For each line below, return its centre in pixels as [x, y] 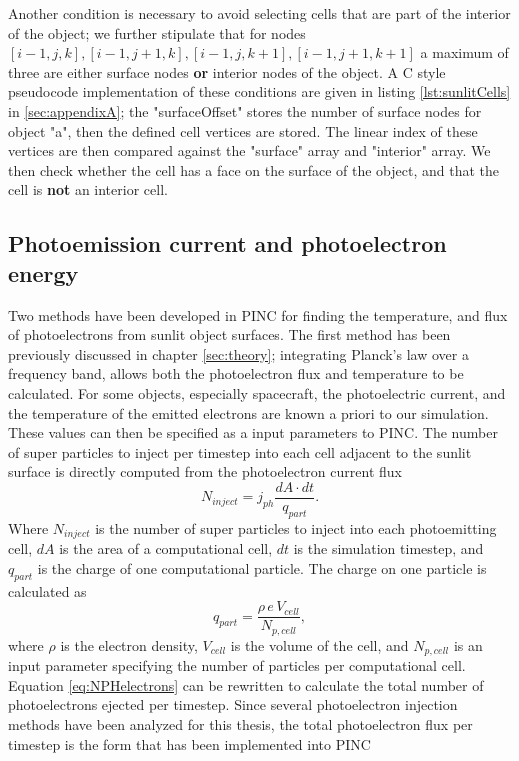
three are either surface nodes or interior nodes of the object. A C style [227, 71]
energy [43, 272]
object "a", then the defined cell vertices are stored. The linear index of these [243, 130]
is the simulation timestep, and [388, 548]
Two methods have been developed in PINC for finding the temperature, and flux [258, 314]
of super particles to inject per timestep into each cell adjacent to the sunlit [240, 451]
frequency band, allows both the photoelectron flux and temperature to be [236, 373]
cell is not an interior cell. [88, 189]
